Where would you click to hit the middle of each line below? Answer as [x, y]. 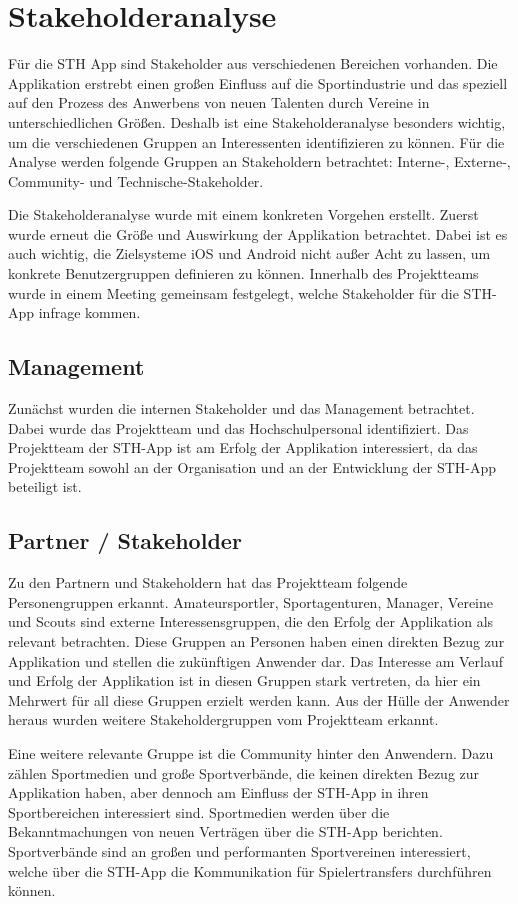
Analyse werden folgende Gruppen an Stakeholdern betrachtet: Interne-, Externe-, [259, 161]
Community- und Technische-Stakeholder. [136, 180]
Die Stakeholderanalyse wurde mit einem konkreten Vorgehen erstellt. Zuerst [243, 214]
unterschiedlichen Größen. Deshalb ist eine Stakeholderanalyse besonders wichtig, [257, 121]
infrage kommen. [89, 312]
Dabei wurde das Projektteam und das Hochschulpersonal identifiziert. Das [238, 427]
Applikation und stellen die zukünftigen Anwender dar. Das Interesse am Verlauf [255, 660]
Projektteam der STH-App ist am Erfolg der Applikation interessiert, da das [243, 447]
